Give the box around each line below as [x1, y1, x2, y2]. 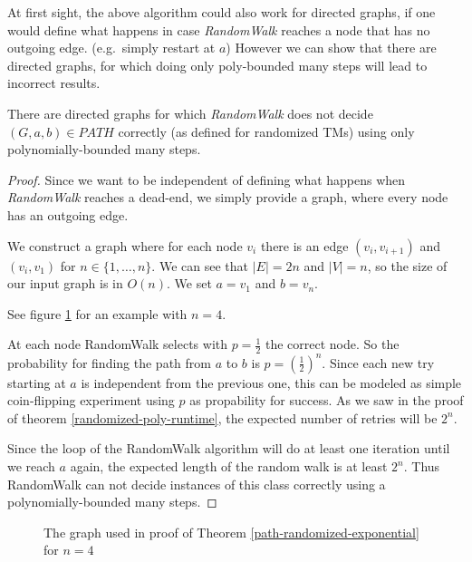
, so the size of [367, 256, 448, 275]
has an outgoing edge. [7, 205, 129, 224]
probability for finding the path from [7, 353, 211, 372]
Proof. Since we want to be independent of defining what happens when [7, 170, 406, 189]
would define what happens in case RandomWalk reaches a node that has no [7, 20, 430, 39]
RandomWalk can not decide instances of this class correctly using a [7, 474, 386, 493]
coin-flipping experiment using [7, 391, 175, 410]
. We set [166, 274, 212, 293]
